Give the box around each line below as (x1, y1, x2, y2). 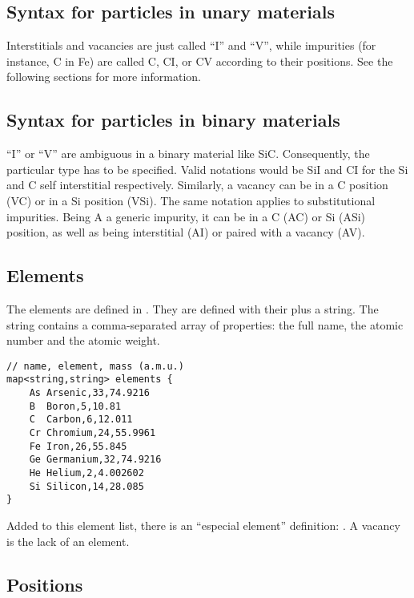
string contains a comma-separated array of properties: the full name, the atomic (6, 316, 404, 333)
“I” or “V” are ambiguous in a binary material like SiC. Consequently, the (6, 145, 370, 162)
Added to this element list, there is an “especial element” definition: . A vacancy (6, 516, 400, 533)
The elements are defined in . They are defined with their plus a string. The (6, 300, 379, 317)
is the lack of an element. (6, 532, 130, 549)
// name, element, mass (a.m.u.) (6, 360, 184, 372)
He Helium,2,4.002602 (29, 467, 144, 479)
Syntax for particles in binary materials (6, 107, 340, 132)
